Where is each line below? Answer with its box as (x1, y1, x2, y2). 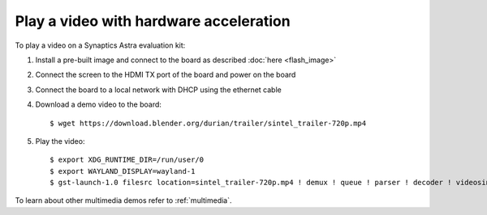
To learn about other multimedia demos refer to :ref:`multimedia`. (15, 196, 232, 205)
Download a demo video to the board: (35, 99, 162, 109)
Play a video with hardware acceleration (15, 12, 291, 30)
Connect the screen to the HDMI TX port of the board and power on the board (35, 70, 296, 80)
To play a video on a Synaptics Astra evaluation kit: (15, 40, 186, 50)
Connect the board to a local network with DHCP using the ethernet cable (35, 85, 282, 95)
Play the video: (35, 136, 85, 145)
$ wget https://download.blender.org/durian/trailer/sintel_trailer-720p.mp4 (50, 118, 367, 128)
